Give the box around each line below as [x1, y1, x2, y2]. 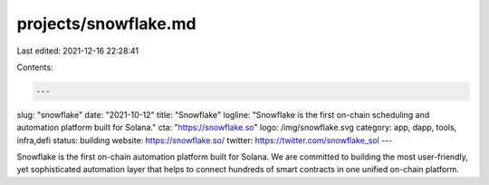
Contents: [16, 62, 53, 73]
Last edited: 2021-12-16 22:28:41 [16, 45, 139, 56]
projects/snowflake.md [16, 14, 197, 34]
